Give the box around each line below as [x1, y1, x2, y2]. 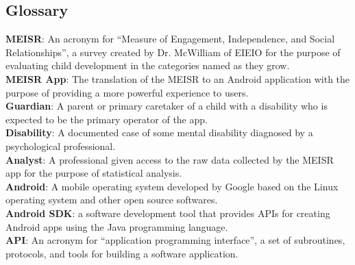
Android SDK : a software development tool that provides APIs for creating [5, 205, 330, 220]
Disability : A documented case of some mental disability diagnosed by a [5, 125, 313, 140]
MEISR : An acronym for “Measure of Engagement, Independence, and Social [5, 31, 335, 46]
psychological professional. [5, 138, 116, 153]
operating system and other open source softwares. [5, 192, 218, 207]
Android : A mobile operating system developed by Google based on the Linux [5, 179, 339, 193]
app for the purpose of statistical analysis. [5, 166, 182, 180]
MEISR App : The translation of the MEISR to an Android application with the [5, 71, 350, 86]
